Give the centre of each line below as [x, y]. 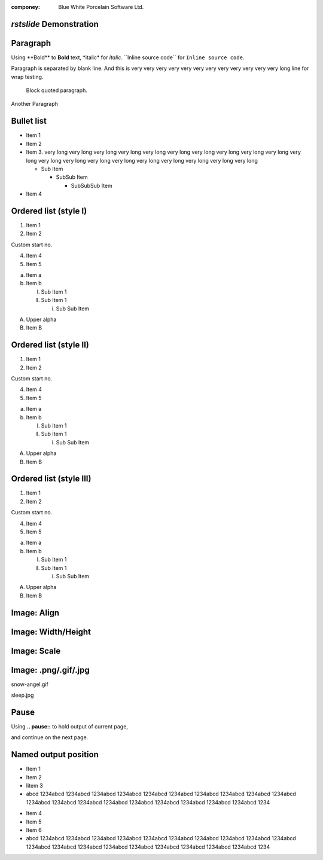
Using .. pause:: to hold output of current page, [70, 726]
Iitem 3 [34, 786]
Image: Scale [36, 651]
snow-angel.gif [30, 684]
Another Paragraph [35, 104]
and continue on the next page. [50, 737]
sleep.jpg [22, 695]
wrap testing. [27, 77]
